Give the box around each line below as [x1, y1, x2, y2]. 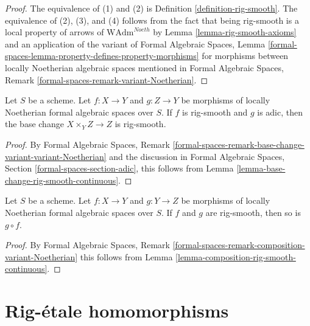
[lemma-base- [236, 162, 286, 175]
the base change [5, 117, 64, 130]
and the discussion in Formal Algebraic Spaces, [109, 150, 285, 162]
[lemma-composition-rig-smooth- [175, 250, 296, 263]
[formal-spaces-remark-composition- [172, 238, 305, 251]
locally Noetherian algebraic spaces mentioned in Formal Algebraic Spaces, [5, 61, 284, 74]
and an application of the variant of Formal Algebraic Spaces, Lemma [5, 37, 266, 50]
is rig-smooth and [182, 105, 248, 118]
